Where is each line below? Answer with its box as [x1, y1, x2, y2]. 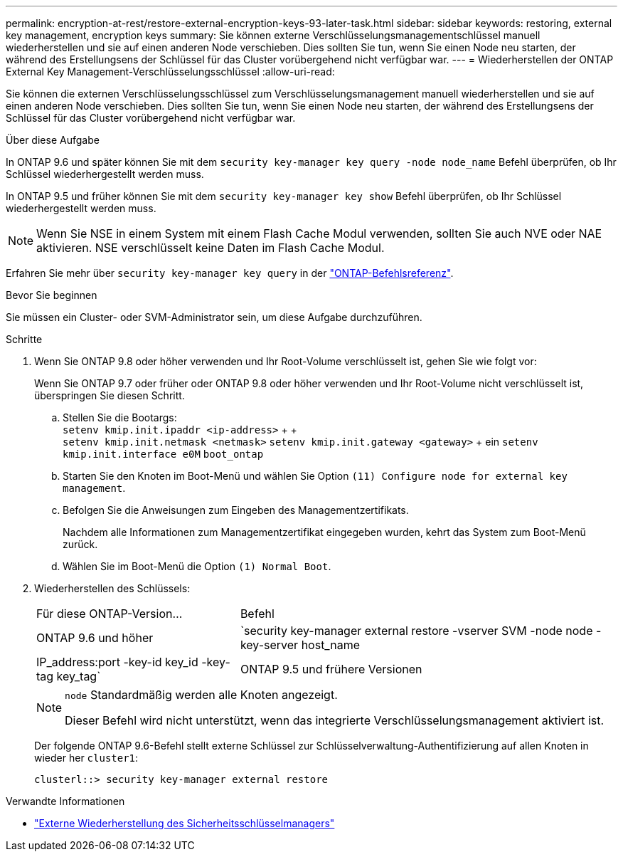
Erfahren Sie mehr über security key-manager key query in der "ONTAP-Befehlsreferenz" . [6, 267, 454, 279]
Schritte [6, 333, 43, 345]
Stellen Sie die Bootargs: [63, 411, 177, 424]
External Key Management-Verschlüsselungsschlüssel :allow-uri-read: [6, 65, 335, 78]
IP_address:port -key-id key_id [36, 655, 198, 669]
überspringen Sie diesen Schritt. [34, 389, 185, 401]
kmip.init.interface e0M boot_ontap [63, 448, 264, 460]
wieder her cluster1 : [34, 752, 139, 764]
